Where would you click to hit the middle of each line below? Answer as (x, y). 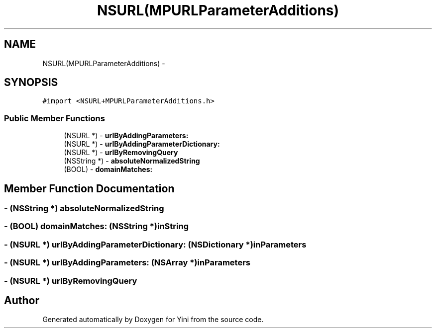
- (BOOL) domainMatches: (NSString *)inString (96, 226)
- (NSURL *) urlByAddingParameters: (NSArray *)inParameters (127, 263)
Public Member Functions (54, 118)
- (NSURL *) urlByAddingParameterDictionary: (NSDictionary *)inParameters (155, 244)
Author (22, 300)
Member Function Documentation (89, 188)
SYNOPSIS (31, 83)
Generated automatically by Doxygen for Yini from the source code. (153, 320)
